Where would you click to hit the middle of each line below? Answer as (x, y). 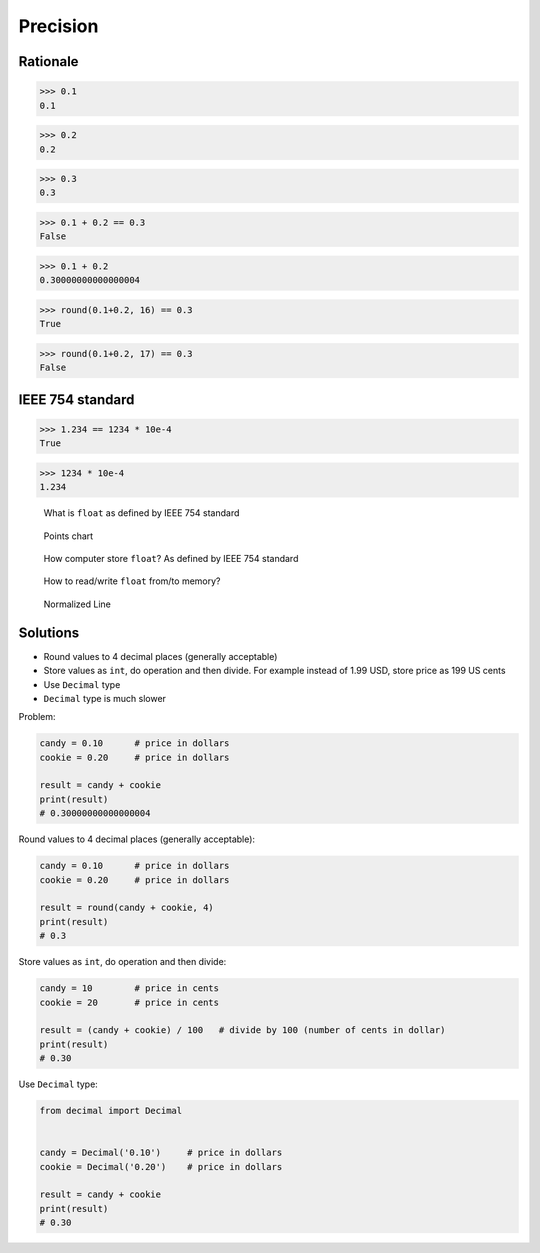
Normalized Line (77, 604)
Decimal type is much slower (105, 698)
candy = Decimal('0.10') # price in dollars (161, 1153)
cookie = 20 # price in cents (129, 1002)
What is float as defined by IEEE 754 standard (141, 513)
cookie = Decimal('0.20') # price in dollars (161, 1166)
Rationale (48, 61)
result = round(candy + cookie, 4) (126, 908)
